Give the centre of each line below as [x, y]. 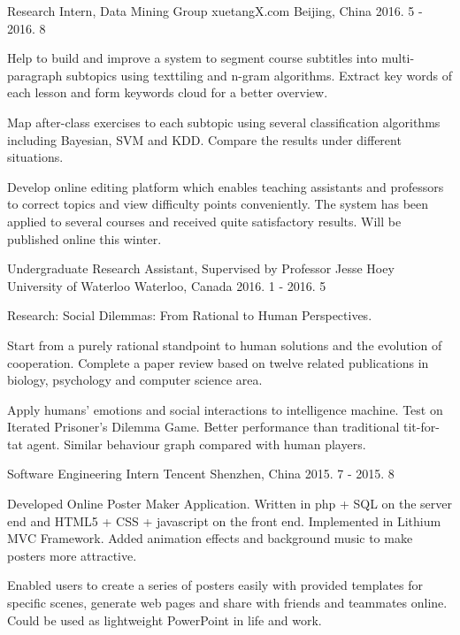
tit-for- [421, 427]
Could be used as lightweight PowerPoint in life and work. [165, 620]
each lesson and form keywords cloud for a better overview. [168, 92]
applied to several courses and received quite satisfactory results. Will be [204, 221]
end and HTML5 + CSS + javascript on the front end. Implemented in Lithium [224, 520]
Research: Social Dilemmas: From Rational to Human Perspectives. [190, 315]
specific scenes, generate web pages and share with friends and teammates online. [227, 603]
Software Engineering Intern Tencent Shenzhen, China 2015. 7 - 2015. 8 [201, 474]
